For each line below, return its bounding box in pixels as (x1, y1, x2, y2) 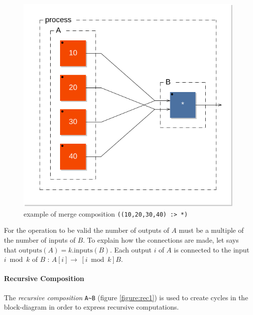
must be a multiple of (179, 225, 244, 235)
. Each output (110, 244, 152, 254)
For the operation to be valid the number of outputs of (4, 225, 169, 235)
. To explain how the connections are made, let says (83, 235, 239, 245)
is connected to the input (174, 244, 250, 254)
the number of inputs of (4, 235, 76, 245)
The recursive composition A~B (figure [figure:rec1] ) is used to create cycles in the (4, 292, 248, 302)
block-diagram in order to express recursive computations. (4, 302, 179, 312)
